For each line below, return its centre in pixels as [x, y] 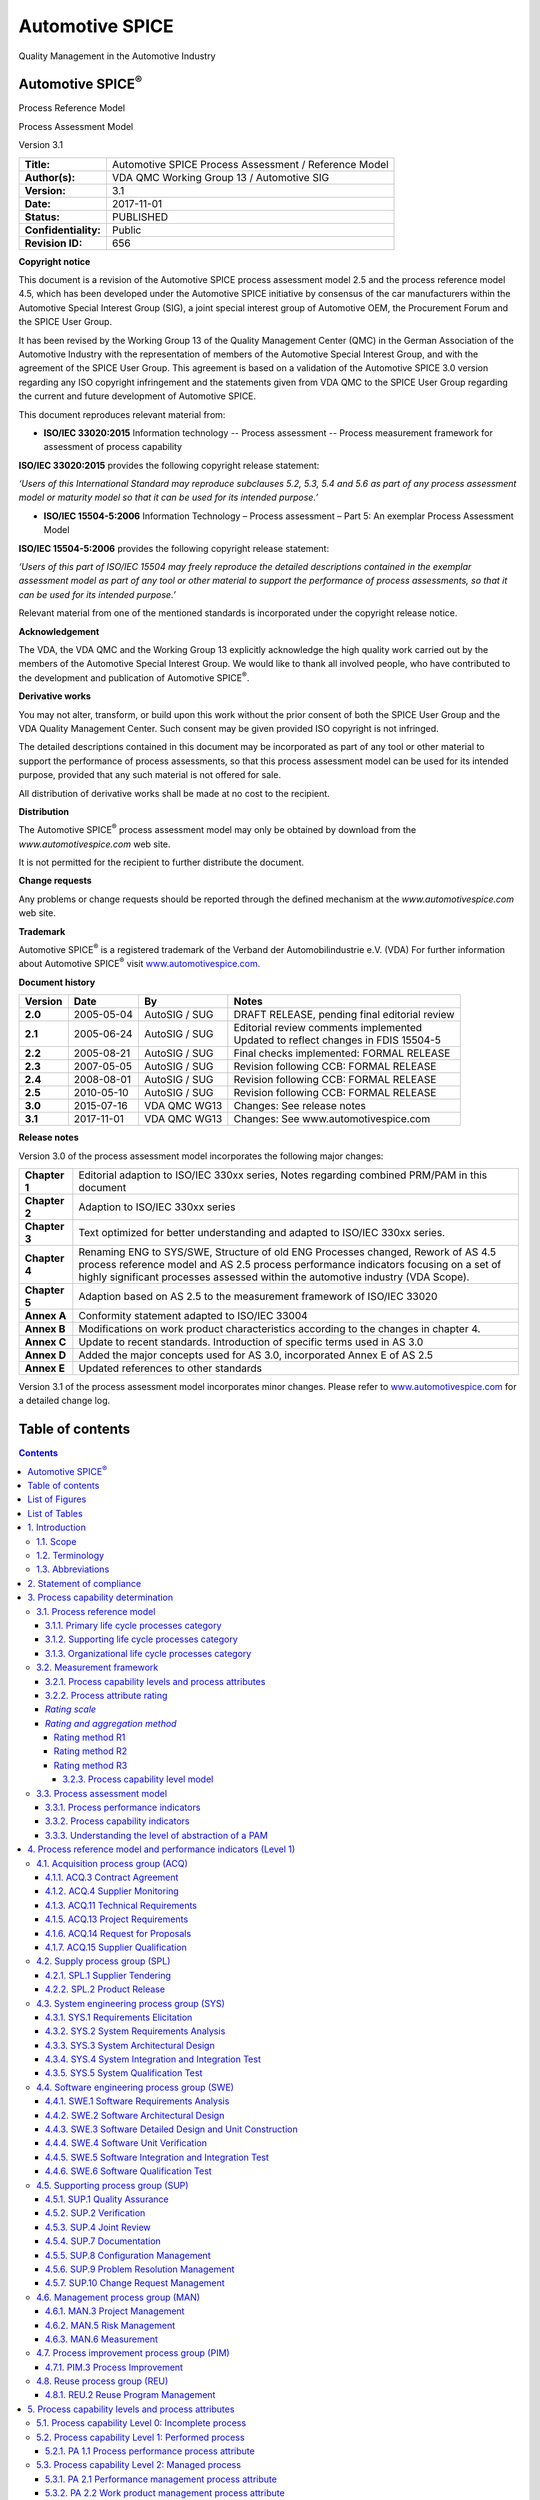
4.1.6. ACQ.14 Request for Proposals [118, 1933]
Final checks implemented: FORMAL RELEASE [342, 1053]
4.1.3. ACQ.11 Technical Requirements [121, 1905]
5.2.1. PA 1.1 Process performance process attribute [150, 2451]
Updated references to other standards [170, 1368]
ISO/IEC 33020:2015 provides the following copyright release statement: [169, 465]
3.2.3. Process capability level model [138, 1779]
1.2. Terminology [70, 1556]
